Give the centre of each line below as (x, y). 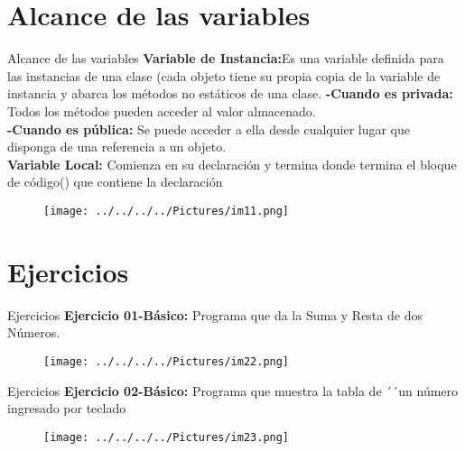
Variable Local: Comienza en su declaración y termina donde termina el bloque (232, 164)
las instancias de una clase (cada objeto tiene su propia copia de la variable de (224, 75)
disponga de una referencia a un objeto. (117, 147)
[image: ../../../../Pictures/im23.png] (167, 437)
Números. (34, 332)
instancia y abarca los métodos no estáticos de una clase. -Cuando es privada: (230, 93)
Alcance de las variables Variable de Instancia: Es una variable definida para (226, 58)
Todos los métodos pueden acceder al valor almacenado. (162, 110)
